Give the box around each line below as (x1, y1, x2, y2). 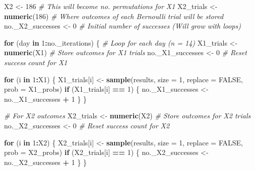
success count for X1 (4, 57, 68, 67)
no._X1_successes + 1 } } (4, 93, 87, 104)
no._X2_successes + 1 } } (4, 156, 87, 167)
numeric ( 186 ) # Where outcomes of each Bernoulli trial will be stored (4, 11, 224, 21)
